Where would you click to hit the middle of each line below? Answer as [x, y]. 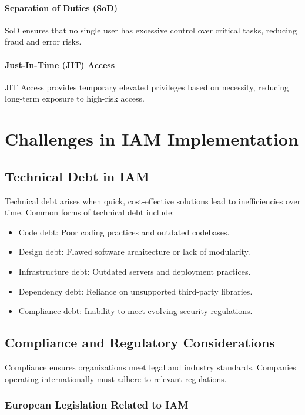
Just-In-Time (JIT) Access [60, 64]
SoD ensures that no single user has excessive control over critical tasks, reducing [151, 30]
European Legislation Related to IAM [97, 405]
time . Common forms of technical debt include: [90, 212]
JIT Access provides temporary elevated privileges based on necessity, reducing [147, 87]
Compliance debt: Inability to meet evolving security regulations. [135, 311]
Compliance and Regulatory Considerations [140, 343]
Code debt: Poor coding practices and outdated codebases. [124, 232]
